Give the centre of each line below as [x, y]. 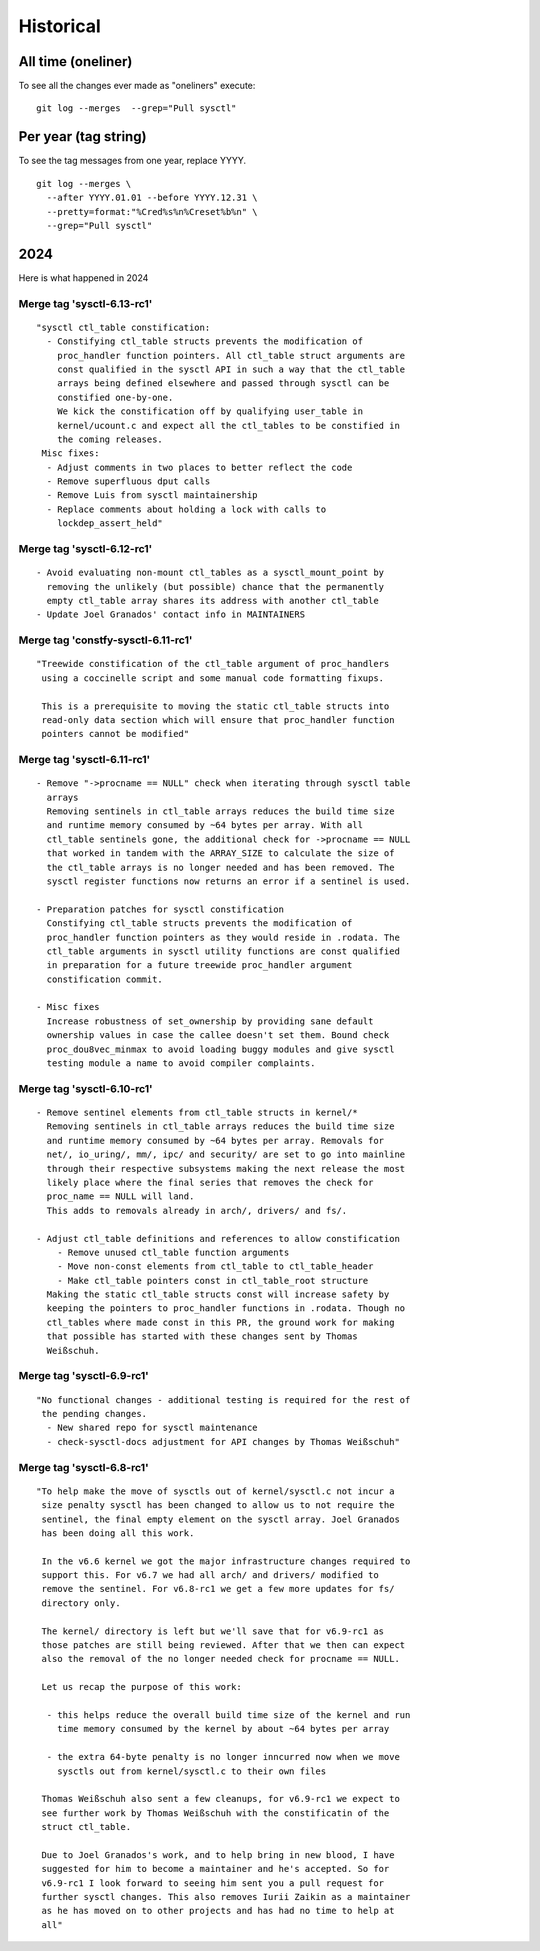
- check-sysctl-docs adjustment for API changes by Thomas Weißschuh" [223, 1441]
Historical [60, 26]
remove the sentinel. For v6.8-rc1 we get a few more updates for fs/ [218, 1589]
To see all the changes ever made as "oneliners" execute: [137, 86]
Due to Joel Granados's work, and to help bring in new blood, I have [218, 1854]
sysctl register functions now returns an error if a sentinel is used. [228, 881]
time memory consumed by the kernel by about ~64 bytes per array [223, 1729]
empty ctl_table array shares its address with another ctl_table [212, 600]
